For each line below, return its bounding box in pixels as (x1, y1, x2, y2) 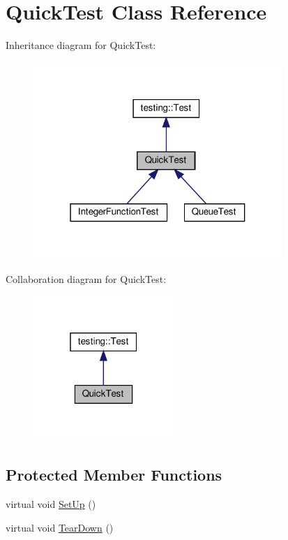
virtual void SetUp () (6, 496, 96, 511)
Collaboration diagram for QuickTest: (6, 271, 167, 286)
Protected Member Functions (6, 464, 222, 486)
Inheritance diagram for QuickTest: (6, 38, 156, 52)
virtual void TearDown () (6, 520, 114, 534)
